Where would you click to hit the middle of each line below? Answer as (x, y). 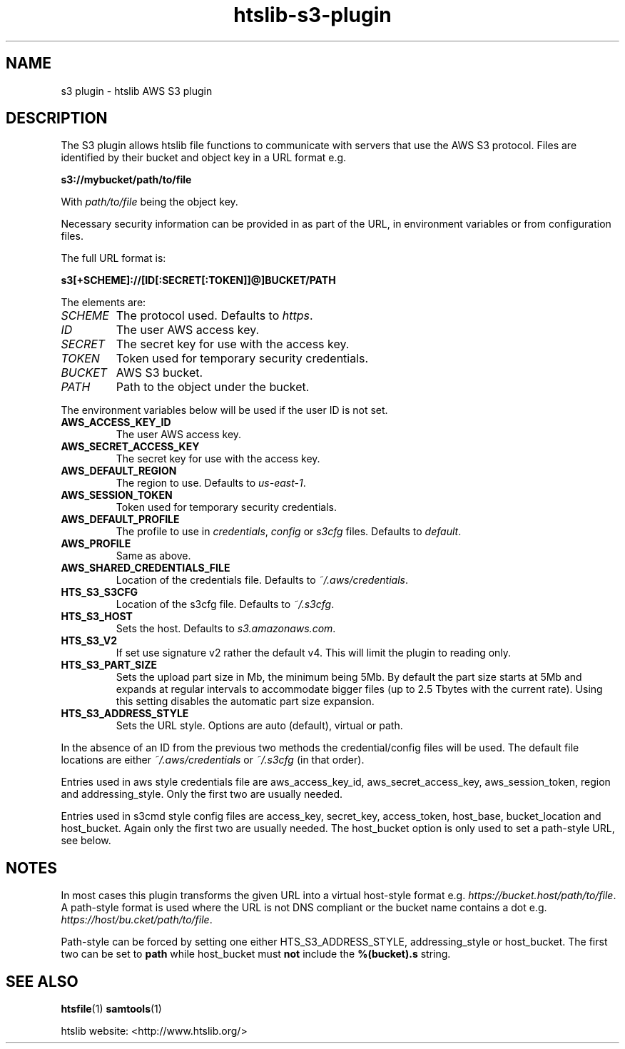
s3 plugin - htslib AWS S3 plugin (137, 91)
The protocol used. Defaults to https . (214, 316)
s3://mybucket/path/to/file (126, 180)
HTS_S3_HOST (97, 617)
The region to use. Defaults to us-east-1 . (211, 483)
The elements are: (103, 303)
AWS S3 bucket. (159, 373)
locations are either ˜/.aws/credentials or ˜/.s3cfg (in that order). (213, 760)
